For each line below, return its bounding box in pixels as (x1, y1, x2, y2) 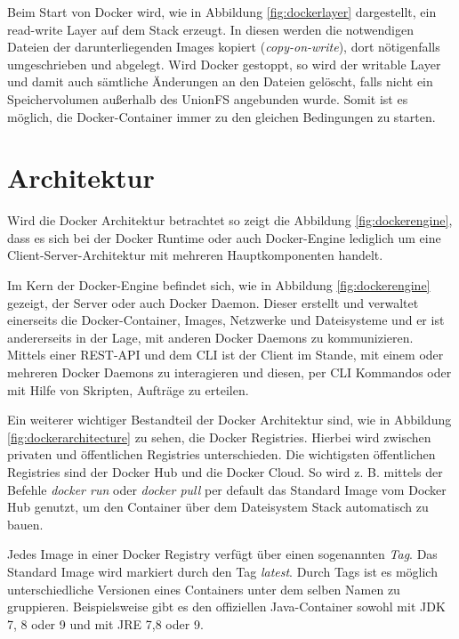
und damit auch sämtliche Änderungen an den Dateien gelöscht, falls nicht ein (7, 72, 433, 91)
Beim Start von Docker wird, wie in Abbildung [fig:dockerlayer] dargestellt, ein (7, 3, 437, 20)
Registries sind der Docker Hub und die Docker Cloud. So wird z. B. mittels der (7, 463, 443, 481)
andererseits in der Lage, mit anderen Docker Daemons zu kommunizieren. (7, 328, 414, 346)
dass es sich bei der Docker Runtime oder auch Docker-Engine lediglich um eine (7, 228, 441, 247)
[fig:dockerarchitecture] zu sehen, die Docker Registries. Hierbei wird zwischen (7, 427, 431, 446)
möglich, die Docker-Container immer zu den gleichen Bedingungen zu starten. (7, 107, 436, 125)
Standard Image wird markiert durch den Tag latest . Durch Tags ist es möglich (7, 562, 438, 580)
